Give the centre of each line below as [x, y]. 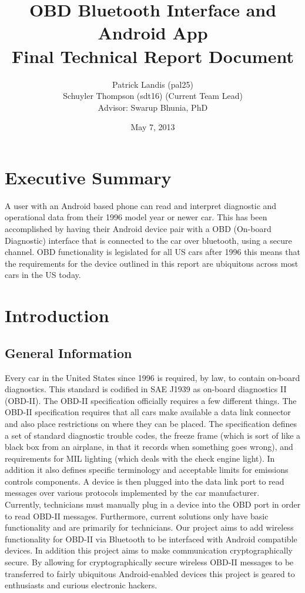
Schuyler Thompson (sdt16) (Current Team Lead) [153, 96]
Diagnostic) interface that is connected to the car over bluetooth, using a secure [148, 240]
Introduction [57, 315]
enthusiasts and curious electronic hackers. [81, 585]
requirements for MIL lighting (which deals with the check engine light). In [140, 458]
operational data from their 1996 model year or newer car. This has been [136, 217]
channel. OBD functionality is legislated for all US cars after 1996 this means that [152, 252]
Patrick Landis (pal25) [153, 84]
